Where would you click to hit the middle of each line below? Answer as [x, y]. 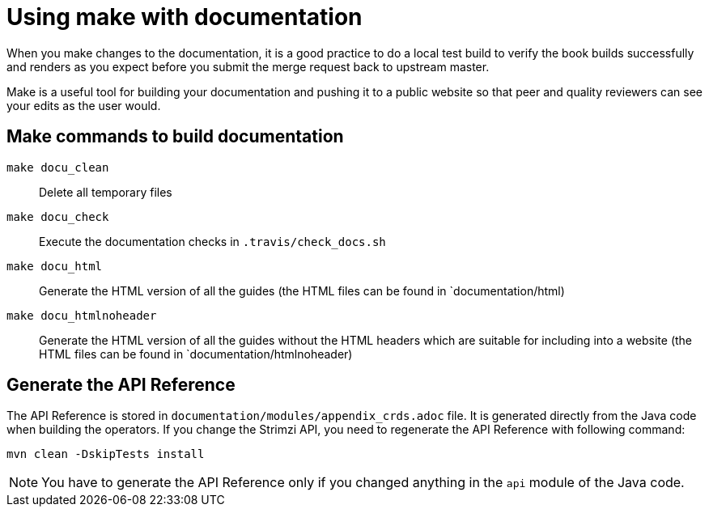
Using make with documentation [185, 17]
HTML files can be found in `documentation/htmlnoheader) [196, 354]
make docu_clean [58, 167]
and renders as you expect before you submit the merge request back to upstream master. [248, 66]
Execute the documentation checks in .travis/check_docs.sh [212, 241]
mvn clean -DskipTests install [106, 454]
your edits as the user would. [84, 105]
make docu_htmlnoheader [82, 315]
